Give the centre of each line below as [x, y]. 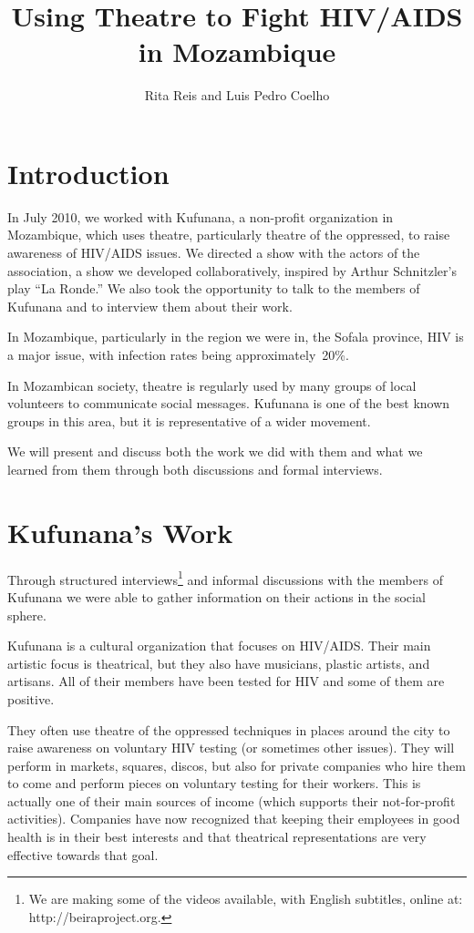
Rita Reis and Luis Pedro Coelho [237, 95]
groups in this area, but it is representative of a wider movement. [189, 420]
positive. [31, 698]
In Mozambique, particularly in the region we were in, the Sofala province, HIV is [236, 337]
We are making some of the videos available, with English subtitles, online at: [246, 899]
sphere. [27, 615]
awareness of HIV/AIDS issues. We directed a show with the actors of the [214, 253]
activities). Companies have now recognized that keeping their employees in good [234, 819]
